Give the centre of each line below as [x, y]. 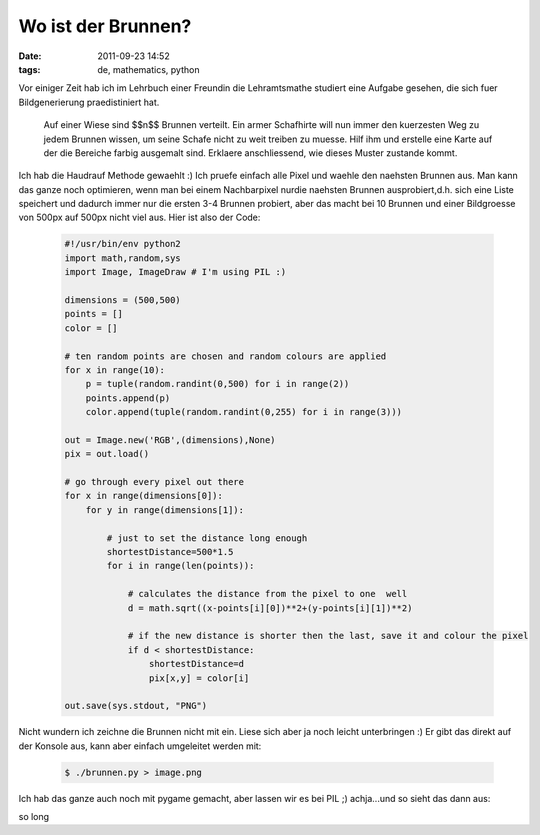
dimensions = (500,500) [123, 300]
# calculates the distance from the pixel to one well [267, 594]
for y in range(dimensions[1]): [165, 509]
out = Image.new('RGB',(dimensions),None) [170, 439]
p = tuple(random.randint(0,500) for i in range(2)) [217, 384]
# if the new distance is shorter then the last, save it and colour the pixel [328, 636]
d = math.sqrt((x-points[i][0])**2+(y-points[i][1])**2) [270, 608]
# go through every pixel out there [154, 482]
